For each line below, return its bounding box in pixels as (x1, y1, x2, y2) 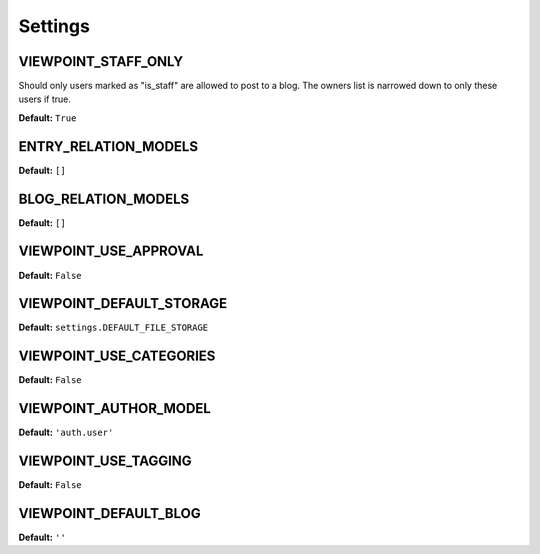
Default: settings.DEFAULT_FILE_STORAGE (18, 321, 209, 334)
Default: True (18, 111, 77, 124)
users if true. (18, 93, 72, 105)
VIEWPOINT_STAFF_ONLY (18, 53, 184, 70)
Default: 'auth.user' (18, 426, 114, 439)
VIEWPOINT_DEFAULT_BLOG (18, 505, 201, 522)
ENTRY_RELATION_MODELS (18, 138, 199, 155)
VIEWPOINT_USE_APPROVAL (18, 243, 204, 260)
